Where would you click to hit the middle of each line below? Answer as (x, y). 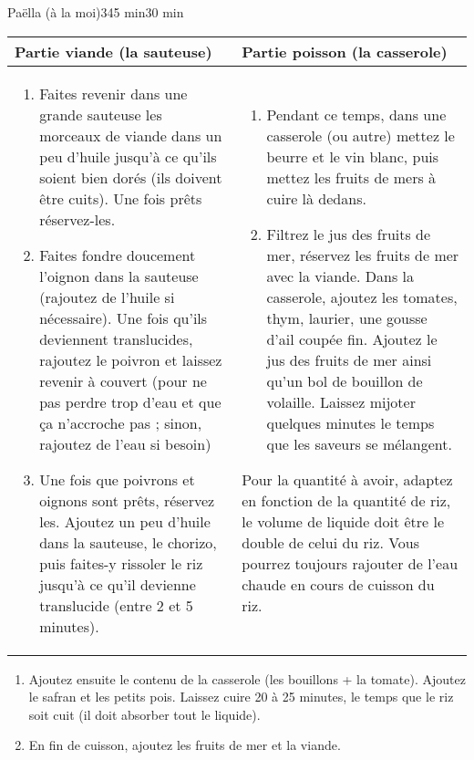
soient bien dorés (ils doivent (131, 177)
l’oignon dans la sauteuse (119, 276)
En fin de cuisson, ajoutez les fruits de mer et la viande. (185, 745)
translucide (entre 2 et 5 (116, 605)
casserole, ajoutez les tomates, (362, 297)
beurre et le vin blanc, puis (353, 156)
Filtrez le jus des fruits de (349, 234)
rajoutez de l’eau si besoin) (125, 443)
